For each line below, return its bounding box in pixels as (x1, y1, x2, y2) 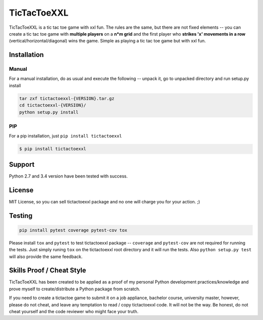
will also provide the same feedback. (9, 254, 83, 260)
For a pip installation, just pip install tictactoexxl (9, 133, 122, 139)
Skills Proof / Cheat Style (9, 266, 86, 275)
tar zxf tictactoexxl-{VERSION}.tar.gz (19, 96, 114, 101)
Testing (9, 211, 33, 220)
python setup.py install (19, 109, 79, 115)
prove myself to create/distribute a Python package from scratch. (9, 286, 141, 292)
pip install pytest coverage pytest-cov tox (19, 227, 128, 233)
